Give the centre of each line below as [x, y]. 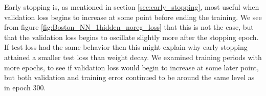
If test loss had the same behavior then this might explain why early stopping [126, 47]
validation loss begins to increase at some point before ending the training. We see [133, 17]
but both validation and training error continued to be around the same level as [129, 77]
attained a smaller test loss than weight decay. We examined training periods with [133, 57]
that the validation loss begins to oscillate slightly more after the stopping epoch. [131, 37]
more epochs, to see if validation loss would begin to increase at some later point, [131, 67]
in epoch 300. [25, 87]
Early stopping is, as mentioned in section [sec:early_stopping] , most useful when [132, 7]
